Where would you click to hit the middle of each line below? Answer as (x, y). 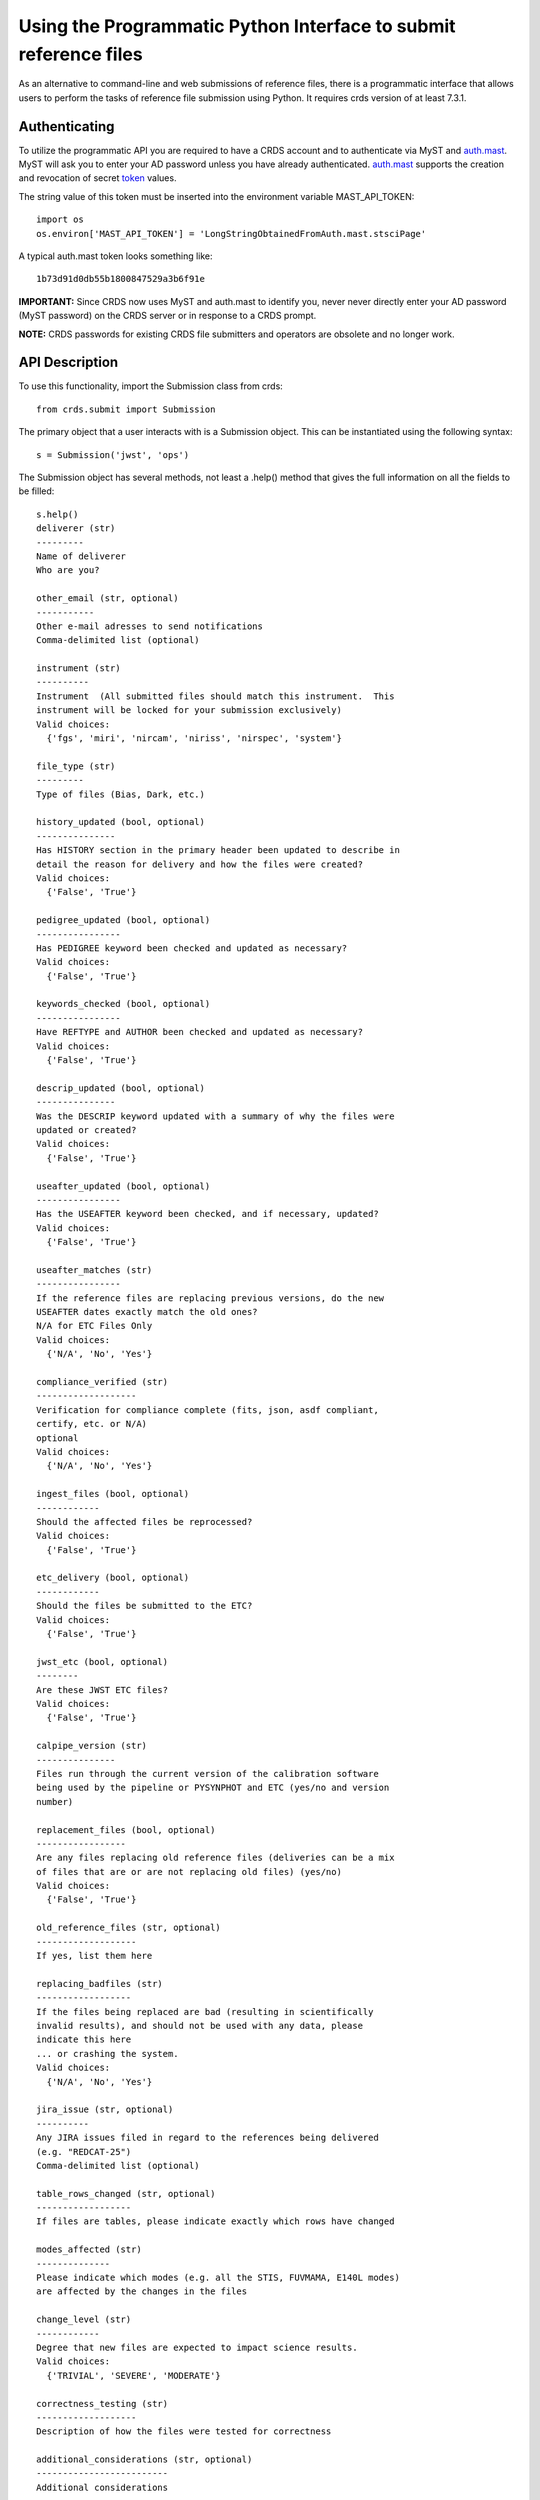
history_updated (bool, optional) (120, 822)
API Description (68, 362)
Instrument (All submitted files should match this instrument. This (215, 696)
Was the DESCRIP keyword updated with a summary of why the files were (215, 1116)
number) (55, 1801)
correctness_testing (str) (102, 2403)
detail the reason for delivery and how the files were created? (200, 864)
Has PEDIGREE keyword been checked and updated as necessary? (192, 948)
